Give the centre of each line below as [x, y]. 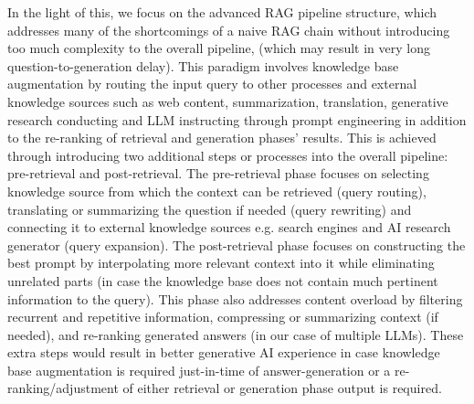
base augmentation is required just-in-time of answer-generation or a [199, 370]
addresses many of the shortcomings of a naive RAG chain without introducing [229, 30]
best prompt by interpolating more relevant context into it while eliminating [221, 263]
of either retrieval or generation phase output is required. [282, 388]
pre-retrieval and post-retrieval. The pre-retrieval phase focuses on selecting [218, 173]
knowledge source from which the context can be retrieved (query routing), [217, 191]
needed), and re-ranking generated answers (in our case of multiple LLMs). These [236, 334]
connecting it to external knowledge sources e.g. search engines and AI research [229, 227]
